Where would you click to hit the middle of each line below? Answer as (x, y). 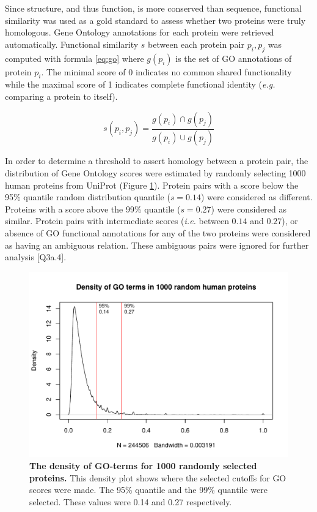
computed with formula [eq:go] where (75, 58)
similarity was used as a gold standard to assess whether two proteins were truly (155, 20)
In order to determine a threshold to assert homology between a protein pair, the (157, 161)
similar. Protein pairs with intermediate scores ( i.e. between (117, 221)
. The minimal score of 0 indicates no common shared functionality (166, 71)
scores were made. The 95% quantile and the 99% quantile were (148, 490)
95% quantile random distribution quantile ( (88, 197)
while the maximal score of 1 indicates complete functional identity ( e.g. (140, 84)
